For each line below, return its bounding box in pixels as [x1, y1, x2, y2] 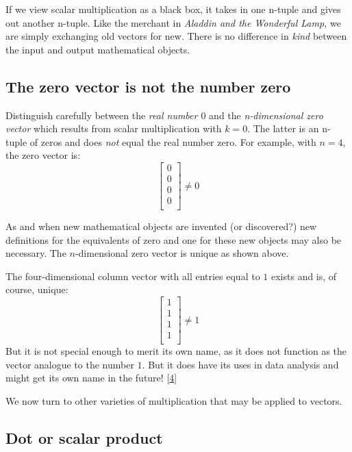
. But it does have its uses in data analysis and [142, 357, 339, 371]
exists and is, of [271, 268, 337, 283]
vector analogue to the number [5, 357, 134, 371]
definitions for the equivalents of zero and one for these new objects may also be [5, 232, 342, 247]
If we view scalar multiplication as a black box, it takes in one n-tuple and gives [5, 2, 341, 16]
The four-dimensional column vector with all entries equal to [5, 268, 260, 283]
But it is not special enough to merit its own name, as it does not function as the [5, 344, 347, 358]
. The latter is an [247, 121, 319, 136]
